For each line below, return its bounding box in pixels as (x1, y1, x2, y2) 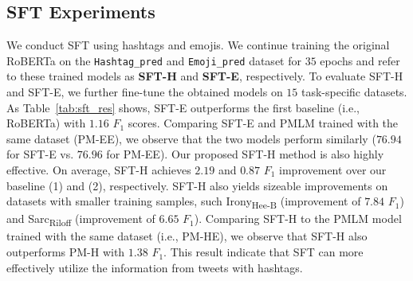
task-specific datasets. (301, 84, 407, 100)
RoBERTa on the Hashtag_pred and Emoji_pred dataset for (6, 52, 301, 68)
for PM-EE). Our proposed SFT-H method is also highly (106, 146, 384, 162)
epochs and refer (320, 52, 400, 68)
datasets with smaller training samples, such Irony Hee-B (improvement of (6, 193, 361, 211)
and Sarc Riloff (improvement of (6, 210, 155, 229)
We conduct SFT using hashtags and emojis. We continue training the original (6, 37, 390, 53)
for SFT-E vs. (6, 146, 74, 162)
